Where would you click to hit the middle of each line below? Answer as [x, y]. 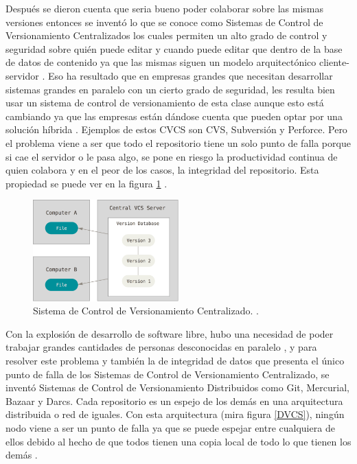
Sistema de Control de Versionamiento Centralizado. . [146, 311]
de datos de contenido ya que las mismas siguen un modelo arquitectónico [161, 62]
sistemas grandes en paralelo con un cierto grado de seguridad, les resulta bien [170, 89]
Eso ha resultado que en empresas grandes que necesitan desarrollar [191, 75]
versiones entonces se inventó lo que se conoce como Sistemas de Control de [164, 22]
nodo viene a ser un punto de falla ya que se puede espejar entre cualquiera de [170, 427]
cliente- [334, 62]
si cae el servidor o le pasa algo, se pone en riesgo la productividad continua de [172, 156]
